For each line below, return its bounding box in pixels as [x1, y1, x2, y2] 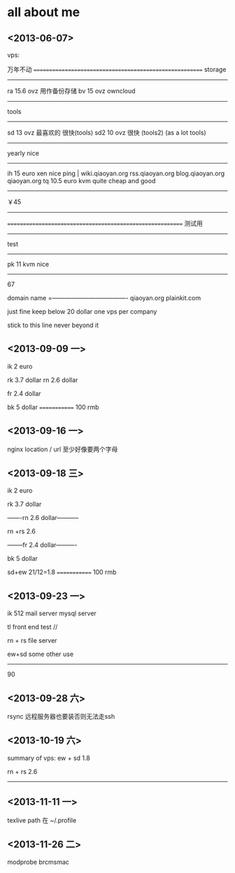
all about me [7, 4, 80, 20]
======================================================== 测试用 [7, 219, 203, 227]
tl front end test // [7, 622, 58, 632]
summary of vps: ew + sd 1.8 [7, 754, 91, 762]
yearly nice [7, 149, 40, 157]
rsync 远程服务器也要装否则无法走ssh [7, 712, 115, 721]
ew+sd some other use [7, 650, 74, 658]
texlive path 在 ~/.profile [7, 815, 77, 825]
